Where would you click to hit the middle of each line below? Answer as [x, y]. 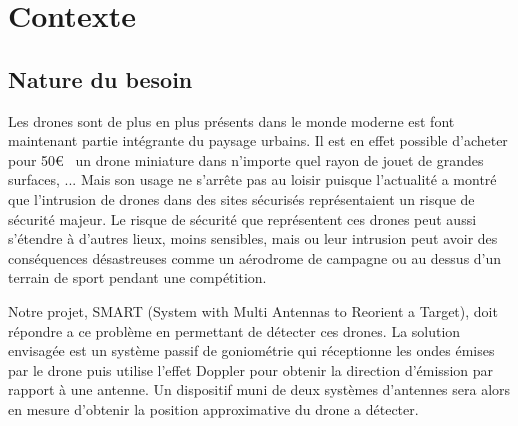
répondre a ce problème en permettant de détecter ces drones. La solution [234, 330]
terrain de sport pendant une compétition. [137, 277]
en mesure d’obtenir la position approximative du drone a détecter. [213, 408]
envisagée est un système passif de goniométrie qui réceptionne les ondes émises [251, 350]
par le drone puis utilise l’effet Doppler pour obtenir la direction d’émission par [250, 369]
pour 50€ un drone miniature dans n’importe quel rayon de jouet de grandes [246, 159]
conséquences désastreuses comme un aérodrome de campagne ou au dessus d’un [255, 257]
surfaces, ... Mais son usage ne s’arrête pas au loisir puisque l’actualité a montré [252, 179]
